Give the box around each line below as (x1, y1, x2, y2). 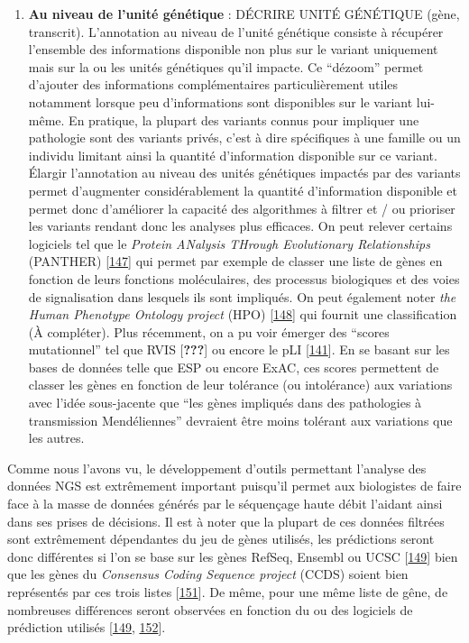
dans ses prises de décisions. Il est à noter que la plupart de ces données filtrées (7, 511, 445, 530)
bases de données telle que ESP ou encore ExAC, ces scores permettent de (28, 357, 439, 376)
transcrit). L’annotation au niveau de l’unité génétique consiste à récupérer (28, 22, 444, 41)
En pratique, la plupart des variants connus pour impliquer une (69, 110, 419, 129)
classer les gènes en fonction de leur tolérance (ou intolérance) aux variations (28, 375, 453, 394)
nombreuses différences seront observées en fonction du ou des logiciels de (7, 600, 413, 619)
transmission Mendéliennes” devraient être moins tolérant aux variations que (28, 410, 453, 429)
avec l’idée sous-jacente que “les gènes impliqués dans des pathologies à (28, 393, 422, 412)
